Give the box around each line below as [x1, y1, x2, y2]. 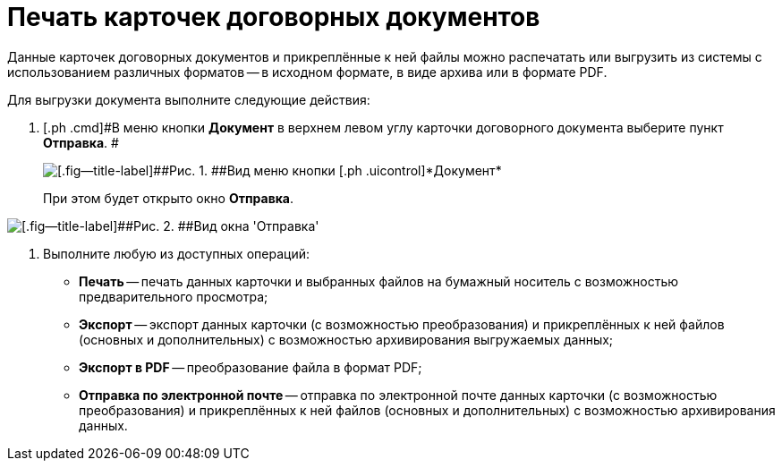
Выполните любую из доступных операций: [43, 245, 310, 261]
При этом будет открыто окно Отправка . [43, 190, 294, 206]
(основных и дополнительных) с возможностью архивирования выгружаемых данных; [79, 331, 614, 347]
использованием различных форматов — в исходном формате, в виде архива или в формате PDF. [7, 64, 608, 80]
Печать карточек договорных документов [7, 2, 540, 32]
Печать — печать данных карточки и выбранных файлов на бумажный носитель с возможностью [79, 273, 679, 289]
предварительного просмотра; [79, 288, 268, 304]
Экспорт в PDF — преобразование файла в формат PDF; [79, 359, 422, 375]
